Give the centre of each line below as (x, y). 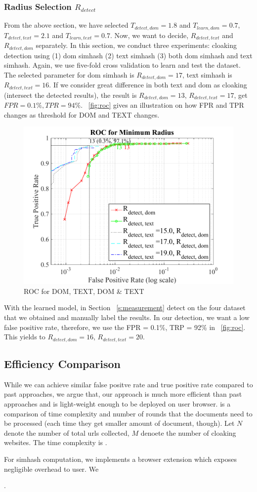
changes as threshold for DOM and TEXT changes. (82, 114)
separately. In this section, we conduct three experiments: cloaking (136, 45)
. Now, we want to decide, (149, 35)
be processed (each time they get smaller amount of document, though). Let (119, 423)
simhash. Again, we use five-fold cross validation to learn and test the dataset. (122, 65)
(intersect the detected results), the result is (70, 95)
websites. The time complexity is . (56, 442)
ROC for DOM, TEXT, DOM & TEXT (84, 291)
